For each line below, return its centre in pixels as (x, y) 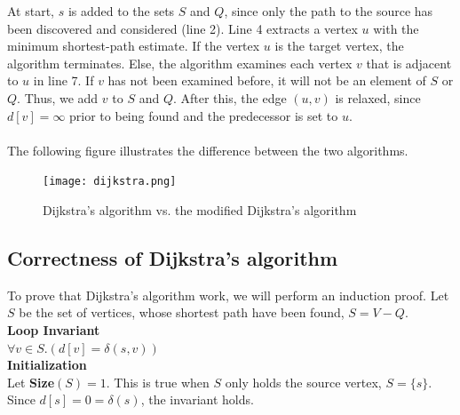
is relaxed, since (378, 97)
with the (396, 28)
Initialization (47, 365)
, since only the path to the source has (329, 11)
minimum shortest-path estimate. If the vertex (134, 46)
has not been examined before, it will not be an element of (267, 80)
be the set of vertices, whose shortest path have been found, (182, 312)
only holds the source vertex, (303, 382)
